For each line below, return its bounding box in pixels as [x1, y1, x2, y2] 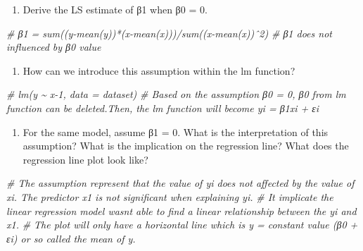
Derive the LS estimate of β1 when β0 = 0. [23, 2, 208, 16]
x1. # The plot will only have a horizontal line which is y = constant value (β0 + [6, 217, 358, 232]
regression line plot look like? [23, 152, 148, 166]
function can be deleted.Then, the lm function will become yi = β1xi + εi [6, 100, 319, 115]
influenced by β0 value [6, 39, 101, 54]
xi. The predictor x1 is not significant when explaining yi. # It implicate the [6, 189, 333, 204]
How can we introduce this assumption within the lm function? [23, 63, 295, 78]
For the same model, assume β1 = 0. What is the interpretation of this [23, 124, 329, 139]
